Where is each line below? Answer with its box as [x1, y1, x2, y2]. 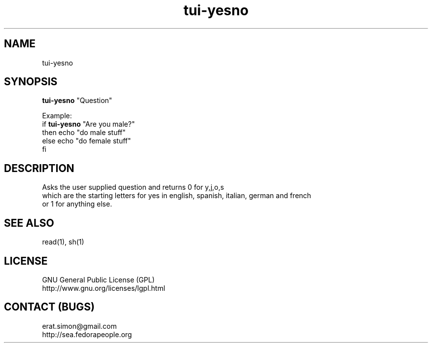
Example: [42, 111, 72, 120]
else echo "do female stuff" [42, 137, 131, 145]
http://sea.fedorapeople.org [42, 330, 132, 339]
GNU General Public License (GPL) [42, 275, 155, 284]
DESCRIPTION [4, 162, 74, 174]
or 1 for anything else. [42, 200, 112, 208]
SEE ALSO [4, 216, 54, 229]
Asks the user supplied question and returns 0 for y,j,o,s [42, 183, 224, 192]
